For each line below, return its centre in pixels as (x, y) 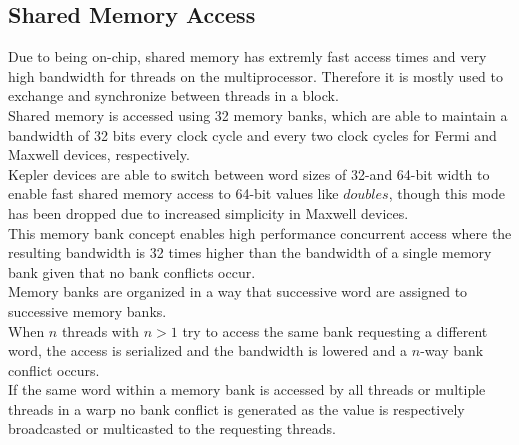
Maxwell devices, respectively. (99, 154)
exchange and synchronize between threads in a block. (173, 95)
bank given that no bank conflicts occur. (132, 271)
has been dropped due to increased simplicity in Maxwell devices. (208, 212)
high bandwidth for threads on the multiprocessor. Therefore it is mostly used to (255, 75)
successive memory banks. (87, 310)
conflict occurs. (54, 369)
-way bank (452, 350)
